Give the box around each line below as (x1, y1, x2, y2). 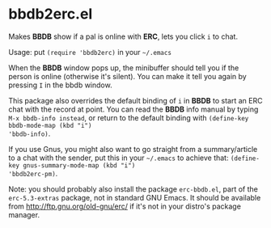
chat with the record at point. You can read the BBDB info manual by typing (8, 104, 259, 114)
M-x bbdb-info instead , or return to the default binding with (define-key (8, 112, 249, 122)
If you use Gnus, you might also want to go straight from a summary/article (8, 144, 258, 154)
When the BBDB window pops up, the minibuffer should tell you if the (8, 62, 239, 73)
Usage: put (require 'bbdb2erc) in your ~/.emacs (8, 47, 172, 57)
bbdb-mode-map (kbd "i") (8, 121, 92, 129)
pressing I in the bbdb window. (8, 80, 112, 90)
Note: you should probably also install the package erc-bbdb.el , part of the (8, 184, 259, 194)
